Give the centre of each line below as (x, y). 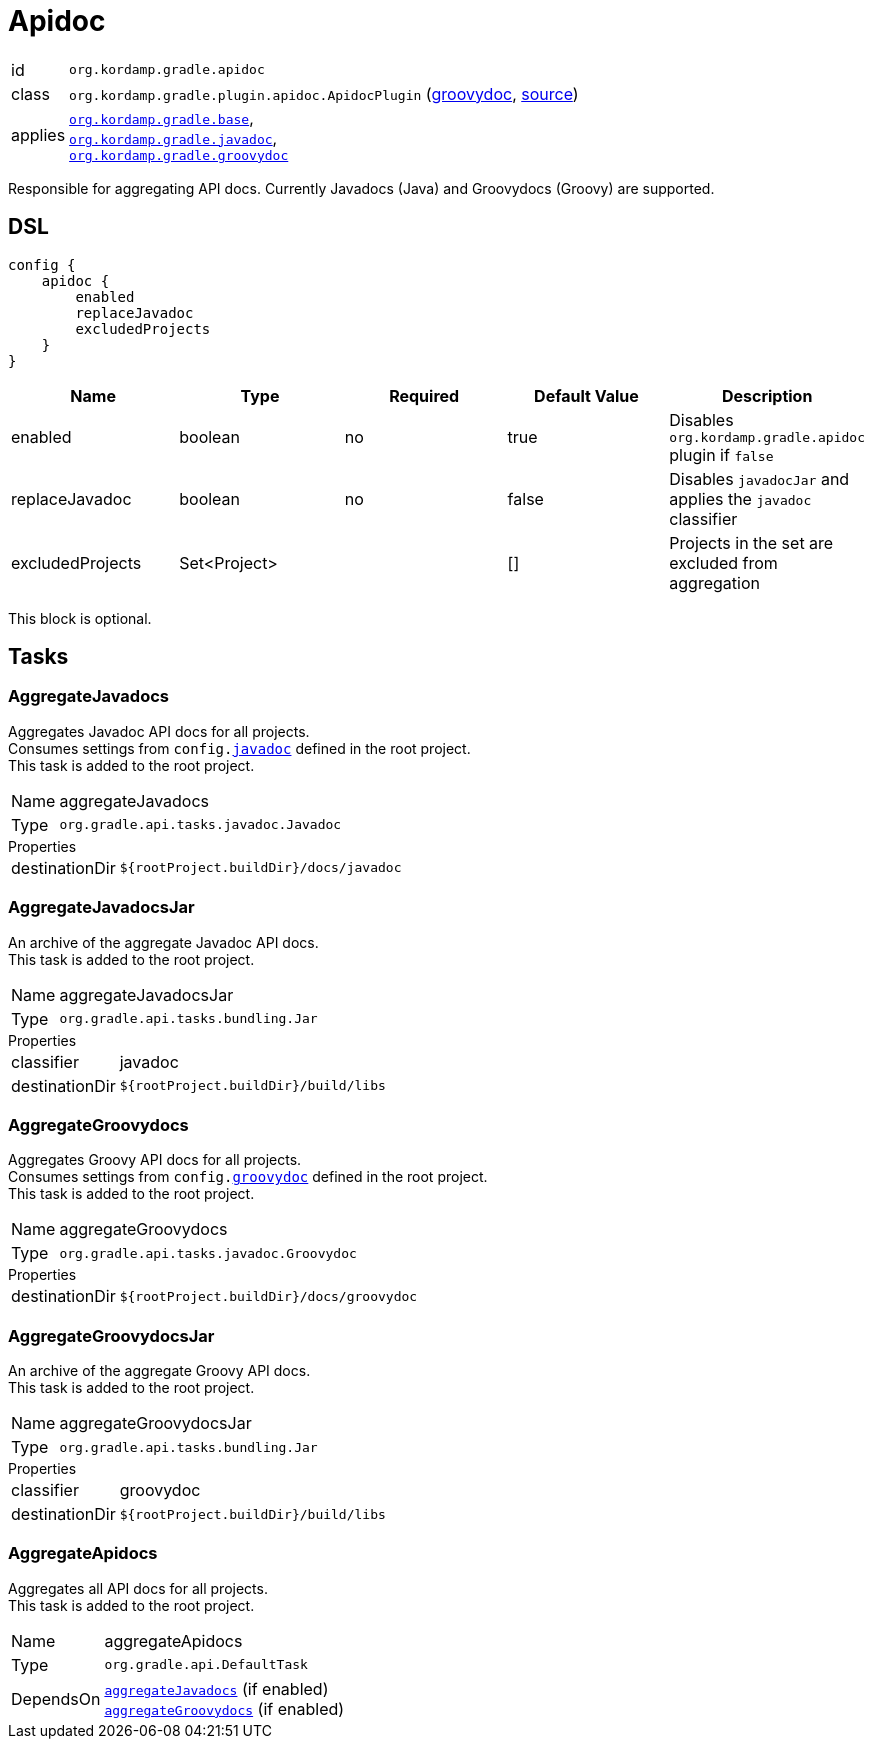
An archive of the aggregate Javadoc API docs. (163, 942)
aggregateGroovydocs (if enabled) (224, 1708)
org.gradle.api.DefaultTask (206, 1665)
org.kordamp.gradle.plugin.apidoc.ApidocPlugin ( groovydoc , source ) (324, 93)
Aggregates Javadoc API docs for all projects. (159, 731)
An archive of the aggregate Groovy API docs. (159, 1371)
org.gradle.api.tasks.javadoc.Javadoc (200, 825)
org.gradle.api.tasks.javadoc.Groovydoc (208, 1253)
